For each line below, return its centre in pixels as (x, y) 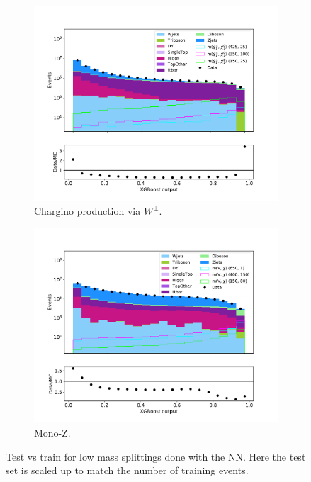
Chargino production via (87, 210)
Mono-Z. (52, 433)
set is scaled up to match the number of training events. (127, 470)
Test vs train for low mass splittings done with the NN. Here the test (156, 456)
